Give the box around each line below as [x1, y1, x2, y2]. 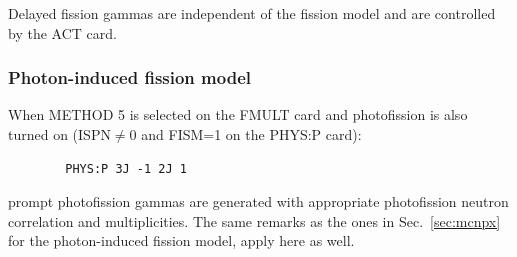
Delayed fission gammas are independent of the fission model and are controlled [8, 3, 496, 23]
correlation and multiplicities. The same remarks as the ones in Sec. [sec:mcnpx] [8, 210, 501, 231]
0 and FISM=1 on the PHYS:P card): [129, 124, 362, 144]
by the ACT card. [8, 22, 117, 43]
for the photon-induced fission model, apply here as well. [8, 230, 355, 251]
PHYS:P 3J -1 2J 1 [65, 161, 187, 176]
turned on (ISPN [8, 124, 111, 144]
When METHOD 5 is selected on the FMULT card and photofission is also [8, 104, 468, 125]
